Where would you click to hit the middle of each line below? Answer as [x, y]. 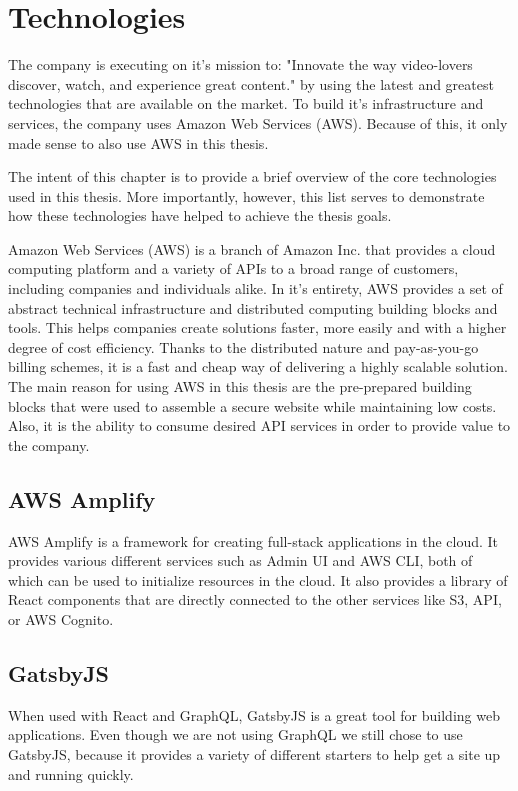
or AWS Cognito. [61, 618]
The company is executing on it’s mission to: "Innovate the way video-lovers [240, 64]
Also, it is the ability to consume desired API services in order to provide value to [259, 425]
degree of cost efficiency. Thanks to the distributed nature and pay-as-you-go [243, 346]
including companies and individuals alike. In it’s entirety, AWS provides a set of [255, 288]
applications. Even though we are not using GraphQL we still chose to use [235, 734]
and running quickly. [71, 773]
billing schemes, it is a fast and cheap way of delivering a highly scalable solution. [258, 366]
